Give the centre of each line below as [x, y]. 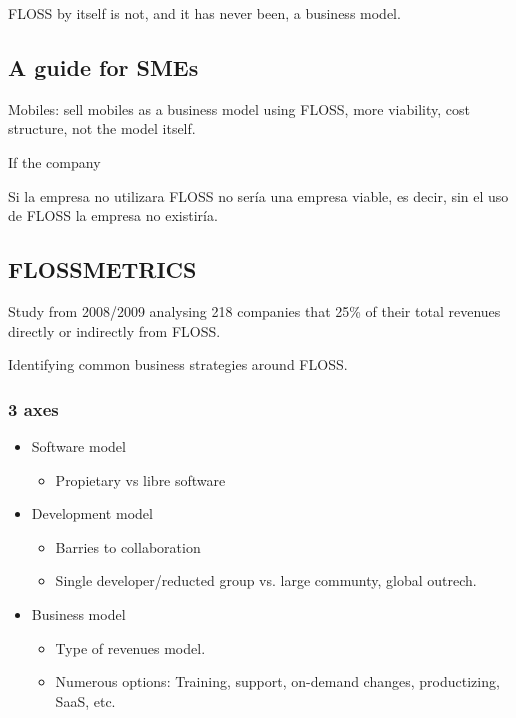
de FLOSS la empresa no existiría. [113, 215]
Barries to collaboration [128, 546]
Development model [92, 513]
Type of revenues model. [130, 647]
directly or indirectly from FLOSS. [114, 330]
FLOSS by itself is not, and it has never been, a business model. [204, 13]
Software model [78, 445]
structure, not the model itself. [102, 128]
